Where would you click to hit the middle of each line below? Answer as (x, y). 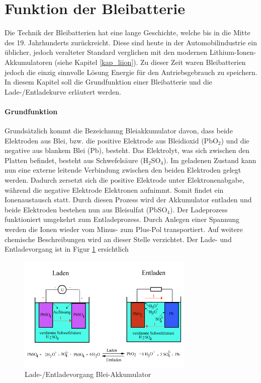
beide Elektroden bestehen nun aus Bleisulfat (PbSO (86, 209)
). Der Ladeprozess (199, 209)
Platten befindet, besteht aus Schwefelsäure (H (76, 160)
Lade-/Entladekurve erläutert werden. (63, 91)
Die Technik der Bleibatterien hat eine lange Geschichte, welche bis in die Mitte (127, 32)
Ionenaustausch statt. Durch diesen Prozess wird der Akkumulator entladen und (128, 200)
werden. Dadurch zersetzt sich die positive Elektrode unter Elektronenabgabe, (125, 180)
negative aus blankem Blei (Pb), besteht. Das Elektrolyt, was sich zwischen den (127, 150)
